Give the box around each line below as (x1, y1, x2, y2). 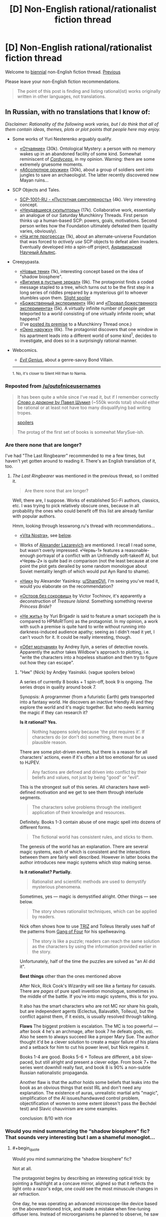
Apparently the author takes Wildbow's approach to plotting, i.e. (19, 649, 150, 655)
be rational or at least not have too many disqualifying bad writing (17, 405, 151, 410)
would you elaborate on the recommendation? (19, 583, 114, 589)
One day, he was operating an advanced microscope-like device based (12, 1201, 158, 1207)
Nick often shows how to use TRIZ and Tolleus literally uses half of (19, 923, 155, 929)
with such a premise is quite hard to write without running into (19, 624, 146, 629)
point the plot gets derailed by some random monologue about (19, 563, 147, 569)
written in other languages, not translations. (17, 93, 106, 99)
